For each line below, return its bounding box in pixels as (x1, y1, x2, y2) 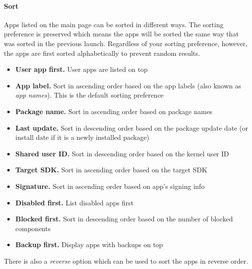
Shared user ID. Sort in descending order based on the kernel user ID (15, 148, 229, 158)
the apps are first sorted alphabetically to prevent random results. (4, 48, 200, 58)
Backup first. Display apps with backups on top (15, 239, 163, 250)
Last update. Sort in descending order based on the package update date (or (15, 122, 248, 133)
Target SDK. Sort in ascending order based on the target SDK (15, 165, 207, 175)
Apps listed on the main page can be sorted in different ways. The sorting (4, 19, 223, 29)
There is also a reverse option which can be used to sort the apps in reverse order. (4, 255, 248, 266)
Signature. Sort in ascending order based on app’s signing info (15, 181, 205, 191)
